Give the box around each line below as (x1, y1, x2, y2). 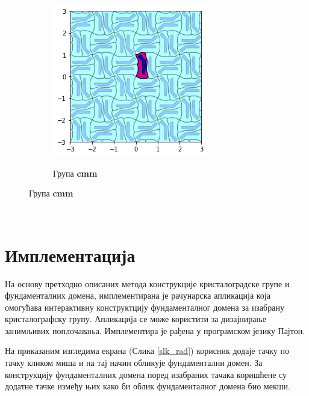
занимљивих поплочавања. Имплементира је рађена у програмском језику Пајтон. (5, 324, 305, 337)
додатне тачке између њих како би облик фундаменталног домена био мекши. (5, 380, 290, 392)
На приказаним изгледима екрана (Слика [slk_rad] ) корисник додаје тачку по (5, 344, 289, 357)
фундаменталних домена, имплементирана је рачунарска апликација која (5, 289, 270, 302)
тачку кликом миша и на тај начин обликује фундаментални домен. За (5, 356, 263, 369)
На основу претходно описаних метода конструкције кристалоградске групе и (5, 277, 290, 290)
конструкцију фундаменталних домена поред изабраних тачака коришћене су (5, 368, 287, 380)
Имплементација (5, 242, 136, 267)
